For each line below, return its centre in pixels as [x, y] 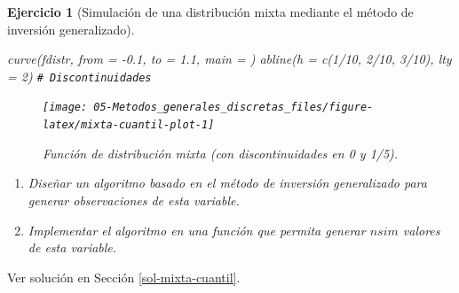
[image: [65, 108]
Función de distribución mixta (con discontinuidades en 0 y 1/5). [221, 153]
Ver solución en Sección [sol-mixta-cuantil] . [124, 277]
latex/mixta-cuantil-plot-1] [129, 125]
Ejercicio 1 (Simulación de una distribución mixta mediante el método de [210, 12]
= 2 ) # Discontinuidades [79, 76]
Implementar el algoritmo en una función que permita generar [197, 230]
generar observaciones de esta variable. [134, 200]
